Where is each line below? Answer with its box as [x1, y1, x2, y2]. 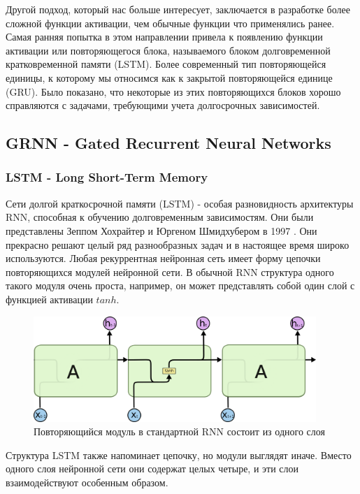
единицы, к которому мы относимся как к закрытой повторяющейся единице [6, 70, 333, 85]
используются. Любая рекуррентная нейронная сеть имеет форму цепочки [6, 251, 321, 266]
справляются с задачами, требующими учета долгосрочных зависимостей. [6, 98, 320, 112]
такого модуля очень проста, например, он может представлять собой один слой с [6, 278, 355, 293]
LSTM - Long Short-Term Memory [6, 168, 208, 186]
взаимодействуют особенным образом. [6, 475, 168, 490]
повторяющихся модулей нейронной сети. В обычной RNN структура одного [6, 264, 334, 279]
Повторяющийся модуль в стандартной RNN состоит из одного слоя [34, 424, 325, 439]
